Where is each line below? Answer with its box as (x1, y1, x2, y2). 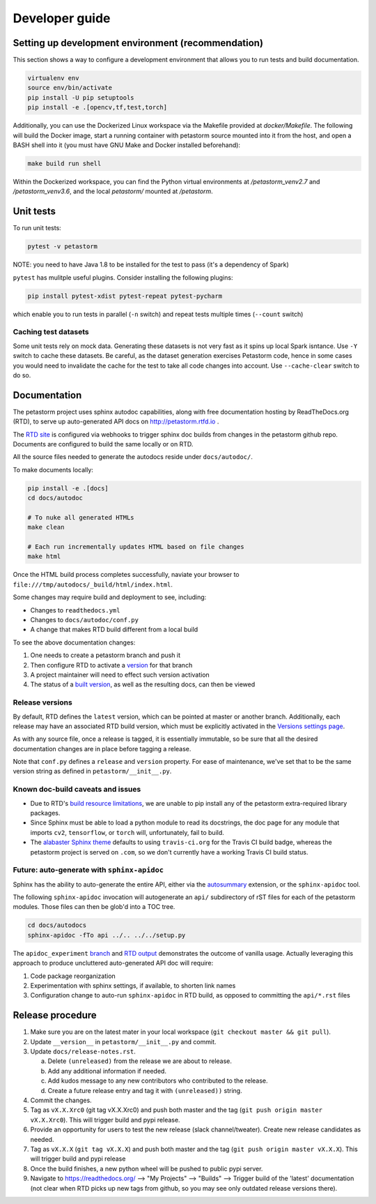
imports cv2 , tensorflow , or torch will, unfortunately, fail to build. (30, 828, 224, 836)
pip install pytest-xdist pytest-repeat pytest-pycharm (27, 292, 223, 300)
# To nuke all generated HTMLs (27, 513, 135, 521)
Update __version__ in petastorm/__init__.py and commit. (30, 1037, 217, 1046)
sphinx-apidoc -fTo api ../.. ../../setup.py (27, 931, 186, 939)
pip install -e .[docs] (27, 484, 109, 492)
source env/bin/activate (27, 84, 113, 92)
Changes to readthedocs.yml (30, 605, 120, 614)
